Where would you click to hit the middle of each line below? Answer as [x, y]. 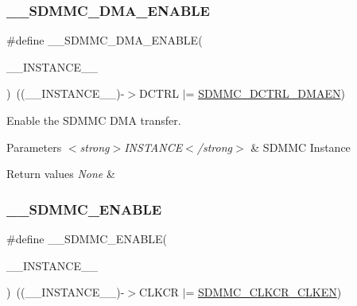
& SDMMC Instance [301, 147]
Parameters [34, 147]
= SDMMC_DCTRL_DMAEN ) [265, 93]
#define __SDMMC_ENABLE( [87, 238]
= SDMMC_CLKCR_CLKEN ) [264, 292]
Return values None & [61, 174]
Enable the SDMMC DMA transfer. [94, 120]
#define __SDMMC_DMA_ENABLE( [105, 40]
